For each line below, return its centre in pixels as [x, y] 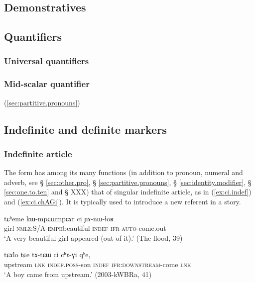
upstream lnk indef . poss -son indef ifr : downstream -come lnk [98, 264]
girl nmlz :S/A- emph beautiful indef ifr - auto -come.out [85, 228]
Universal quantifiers [47, 61]
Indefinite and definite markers [85, 129]
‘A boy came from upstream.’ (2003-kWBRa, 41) [78, 274]
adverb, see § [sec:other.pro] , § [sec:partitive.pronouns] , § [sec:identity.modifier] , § [128, 182]
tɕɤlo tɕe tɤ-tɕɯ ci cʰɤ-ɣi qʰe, [47, 254]
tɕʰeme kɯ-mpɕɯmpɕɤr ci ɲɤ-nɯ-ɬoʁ [59, 218]
